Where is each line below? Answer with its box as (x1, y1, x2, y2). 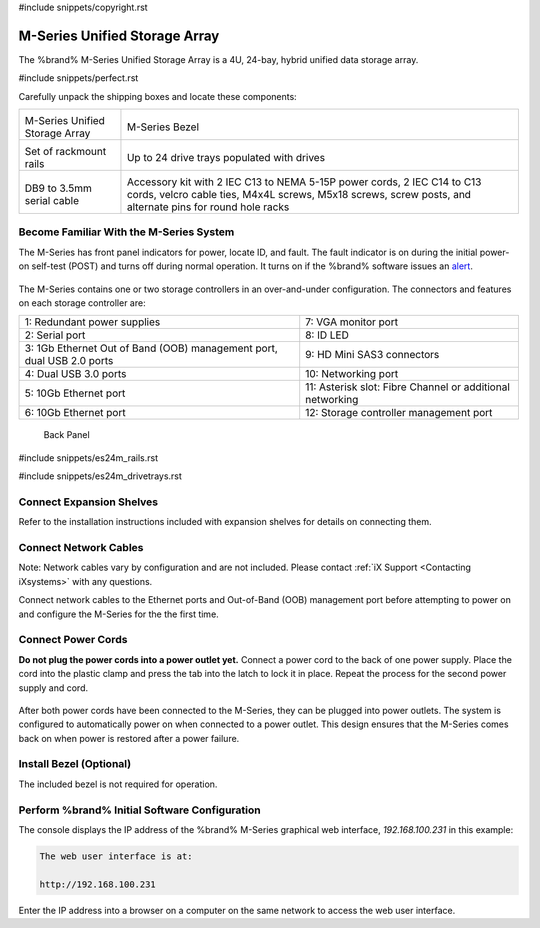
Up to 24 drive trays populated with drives (126, 151, 325, 165)
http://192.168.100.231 (39, 878, 157, 890)
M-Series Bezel (126, 120, 200, 134)
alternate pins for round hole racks (126, 200, 290, 214)
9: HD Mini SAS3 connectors (305, 348, 440, 362)
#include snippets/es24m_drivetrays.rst (18, 470, 182, 482)
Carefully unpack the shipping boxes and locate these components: (18, 90, 297, 102)
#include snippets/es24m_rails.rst (18, 451, 159, 464)
